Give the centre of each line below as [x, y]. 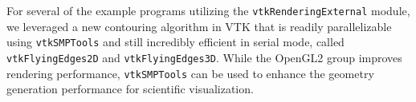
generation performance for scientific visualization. [130, 89]
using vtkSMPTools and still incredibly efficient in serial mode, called [175, 42]
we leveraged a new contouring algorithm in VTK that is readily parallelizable [199, 26]
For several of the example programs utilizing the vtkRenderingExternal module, [208, 10]
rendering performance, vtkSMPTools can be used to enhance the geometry [190, 73]
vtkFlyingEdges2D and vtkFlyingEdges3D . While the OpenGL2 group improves [204, 57]
